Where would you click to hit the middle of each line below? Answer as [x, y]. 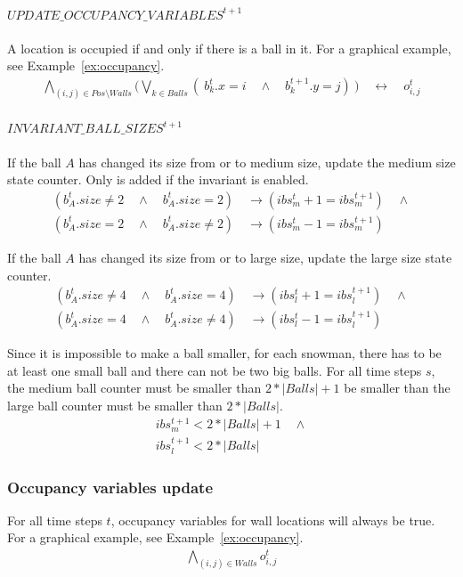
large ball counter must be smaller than [115, 405]
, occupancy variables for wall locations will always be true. [273, 520]
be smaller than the [397, 388]
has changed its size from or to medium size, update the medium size [267, 162]
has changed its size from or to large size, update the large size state [265, 257]
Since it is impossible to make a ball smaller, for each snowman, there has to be [224, 353]
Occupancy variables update [110, 487]
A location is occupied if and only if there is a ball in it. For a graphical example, [229, 48]
